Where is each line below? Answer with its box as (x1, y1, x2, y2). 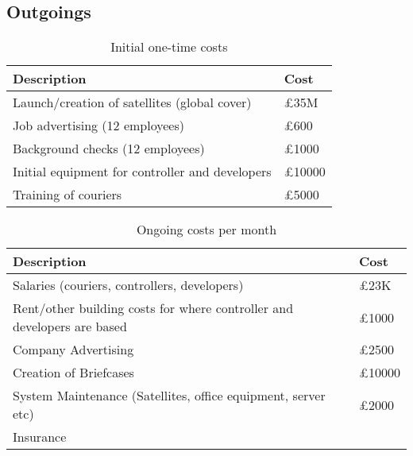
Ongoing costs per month (136, 220, 277, 239)
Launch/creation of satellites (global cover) (13, 93, 252, 112)
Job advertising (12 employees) (13, 116, 184, 135)
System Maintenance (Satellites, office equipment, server (13, 386, 326, 405)
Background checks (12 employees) (13, 139, 205, 158)
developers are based (13, 317, 127, 336)
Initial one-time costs (110, 37, 228, 56)
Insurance (13, 427, 67, 446)
